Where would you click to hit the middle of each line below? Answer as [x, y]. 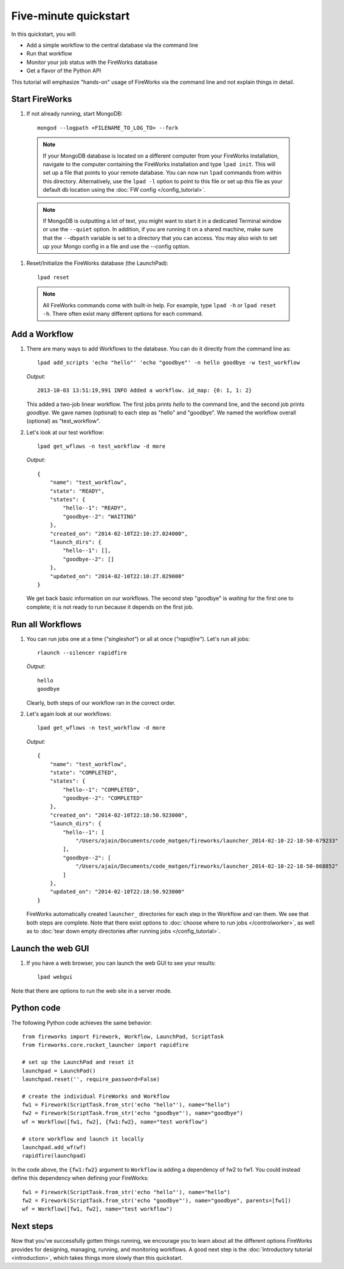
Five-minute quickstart [71, 16]
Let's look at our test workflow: [65, 432]
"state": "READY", [77, 491]
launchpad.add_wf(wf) [54, 1148]
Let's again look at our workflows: [69, 714]
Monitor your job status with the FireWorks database [92, 62]
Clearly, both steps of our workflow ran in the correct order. [101, 702]
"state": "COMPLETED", [84, 772]
